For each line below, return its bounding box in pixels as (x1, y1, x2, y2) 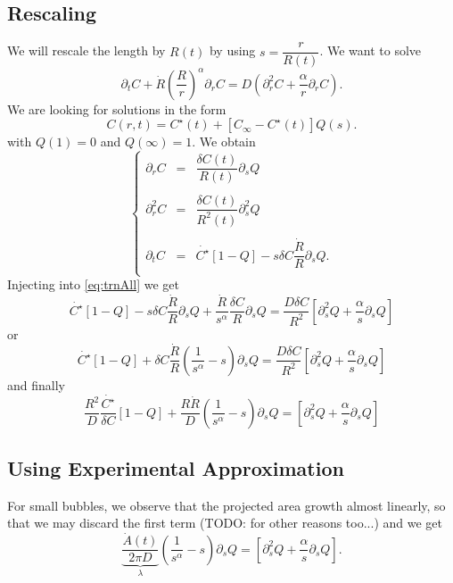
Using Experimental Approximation (7, 454, 344, 482)
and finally (7, 375, 65, 394)
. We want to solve (319, 41, 422, 60)
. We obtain (192, 132, 256, 151)
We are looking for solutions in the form (7, 99, 226, 118)
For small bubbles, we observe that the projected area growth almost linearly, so (7, 496, 446, 514)
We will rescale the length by (7, 41, 166, 60)
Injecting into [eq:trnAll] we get (7, 275, 179, 294)
